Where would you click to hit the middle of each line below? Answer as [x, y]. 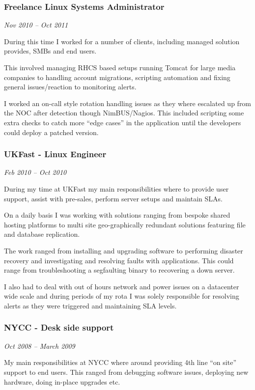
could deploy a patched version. [51, 132]
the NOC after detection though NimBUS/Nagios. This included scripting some [124, 113]
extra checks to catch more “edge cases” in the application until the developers [123, 122]
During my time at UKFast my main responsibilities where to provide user [116, 188]
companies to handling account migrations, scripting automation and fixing [117, 77]
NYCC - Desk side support [59, 327]
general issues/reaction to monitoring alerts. [70, 87]
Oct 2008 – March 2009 [40, 346]
